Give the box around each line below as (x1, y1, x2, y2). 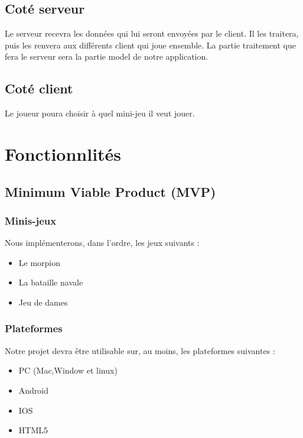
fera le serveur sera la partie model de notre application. (5, 50, 208, 63)
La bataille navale (18, 276, 83, 288)
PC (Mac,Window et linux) (18, 364, 118, 377)
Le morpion (18, 256, 61, 268)
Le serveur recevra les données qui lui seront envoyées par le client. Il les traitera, (5, 27, 299, 40)
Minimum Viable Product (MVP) (5, 182, 216, 200)
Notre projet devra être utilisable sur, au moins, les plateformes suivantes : (5, 344, 275, 356)
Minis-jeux (5, 213, 57, 228)
